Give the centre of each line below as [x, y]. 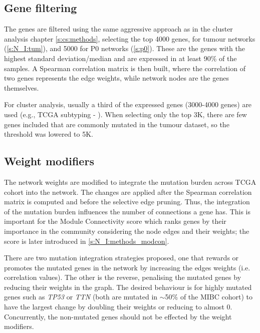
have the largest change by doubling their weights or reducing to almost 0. [118, 307]
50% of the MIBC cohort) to [209, 297]
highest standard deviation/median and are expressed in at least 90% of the [120, 58]
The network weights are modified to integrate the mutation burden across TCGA [130, 182]
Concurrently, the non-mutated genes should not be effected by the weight [118, 316]
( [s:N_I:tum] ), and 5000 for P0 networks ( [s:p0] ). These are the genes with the [124, 48]
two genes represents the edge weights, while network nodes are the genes [116, 78]
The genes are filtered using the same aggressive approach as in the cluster [118, 29]
